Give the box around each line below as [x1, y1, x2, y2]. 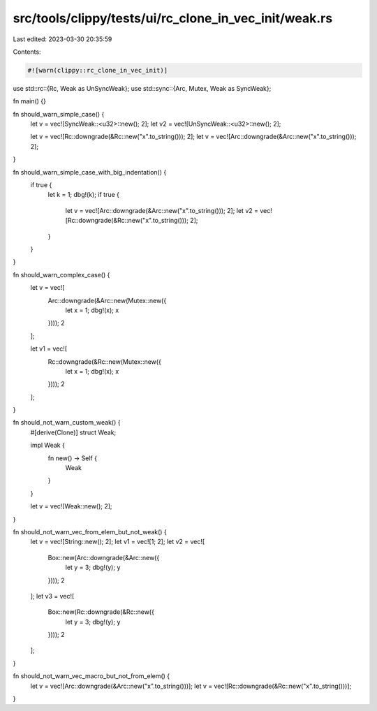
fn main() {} [13, 97, 47, 105]
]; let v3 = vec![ [30, 592, 75, 600]
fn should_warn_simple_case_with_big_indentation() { [13, 168, 167, 176]
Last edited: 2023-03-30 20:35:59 [13, 35, 112, 43]
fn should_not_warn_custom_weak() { [13, 418, 121, 427]
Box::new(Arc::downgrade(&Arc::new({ [47, 553, 160, 562]
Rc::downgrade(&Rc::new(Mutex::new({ [47, 357, 162, 366]
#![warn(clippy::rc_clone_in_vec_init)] [27, 66, 168, 74]
